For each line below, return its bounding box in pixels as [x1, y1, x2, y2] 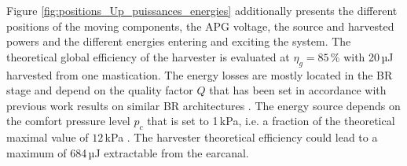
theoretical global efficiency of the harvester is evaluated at [6, 48, 290, 65]
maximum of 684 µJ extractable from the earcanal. [6, 144, 249, 160]
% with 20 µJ [330, 48, 394, 65]
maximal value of [6, 129, 89, 146]
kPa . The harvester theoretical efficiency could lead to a [104, 129, 378, 146]
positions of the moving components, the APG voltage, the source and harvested [6, 17, 394, 34]
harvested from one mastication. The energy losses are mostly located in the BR [6, 66, 393, 83]
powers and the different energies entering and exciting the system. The [6, 33, 351, 50]
